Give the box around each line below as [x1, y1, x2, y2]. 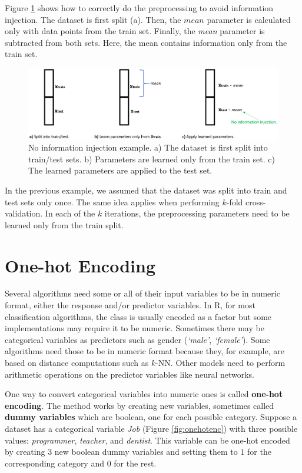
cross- [245, 195, 266, 208]
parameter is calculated [207, 13, 291, 25]
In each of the [45, 207, 95, 219]
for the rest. [114, 457, 157, 469]
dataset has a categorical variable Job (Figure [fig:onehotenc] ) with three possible [5, 422, 298, 434]
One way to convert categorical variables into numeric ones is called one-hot [5, 388, 283, 400]
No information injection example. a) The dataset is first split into [28, 141, 268, 154]
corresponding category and [5, 457, 104, 469]
